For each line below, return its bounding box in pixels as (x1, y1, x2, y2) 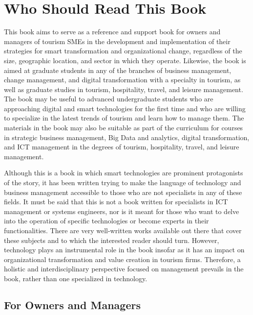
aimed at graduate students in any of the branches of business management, (4, 65, 232, 75)
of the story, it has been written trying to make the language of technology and (4, 177, 241, 188)
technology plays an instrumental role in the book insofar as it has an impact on (4, 244, 245, 255)
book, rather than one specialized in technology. (4, 273, 148, 283)
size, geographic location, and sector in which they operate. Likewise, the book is (4, 55, 246, 65)
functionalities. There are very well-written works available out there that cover (4, 225, 242, 235)
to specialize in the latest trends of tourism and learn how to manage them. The (4, 113, 244, 123)
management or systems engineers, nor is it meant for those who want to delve (4, 206, 239, 216)
